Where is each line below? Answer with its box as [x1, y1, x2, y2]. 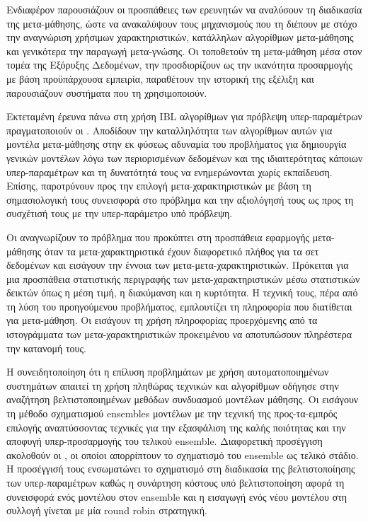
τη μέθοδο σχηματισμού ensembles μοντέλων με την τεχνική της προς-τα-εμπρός [6, 406, 338, 421]
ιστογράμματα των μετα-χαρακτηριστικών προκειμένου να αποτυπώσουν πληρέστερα [6, 327, 352, 342]
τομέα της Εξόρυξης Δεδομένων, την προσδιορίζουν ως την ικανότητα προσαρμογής [6, 57, 352, 72]
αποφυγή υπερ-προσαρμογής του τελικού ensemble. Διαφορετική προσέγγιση [6, 434, 323, 448]
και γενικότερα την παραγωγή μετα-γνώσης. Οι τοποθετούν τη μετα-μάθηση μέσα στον [6, 43, 362, 58]
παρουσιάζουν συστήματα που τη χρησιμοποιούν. [6, 85, 207, 100]
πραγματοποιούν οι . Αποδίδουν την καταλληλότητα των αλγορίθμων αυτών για [6, 122, 333, 137]
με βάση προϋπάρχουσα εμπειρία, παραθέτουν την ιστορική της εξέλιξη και [6, 71, 314, 86]
